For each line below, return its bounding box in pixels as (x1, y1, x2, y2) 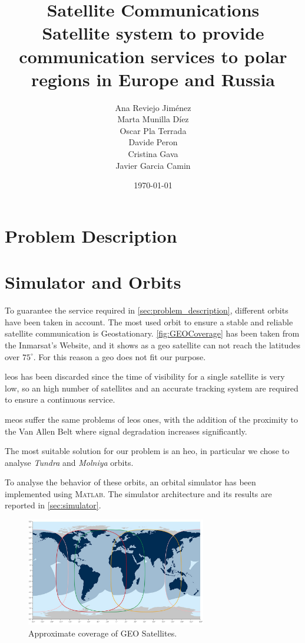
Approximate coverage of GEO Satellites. (28, 626, 177, 639)
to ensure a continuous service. (5, 393, 115, 406)
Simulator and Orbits (5, 270, 181, 294)
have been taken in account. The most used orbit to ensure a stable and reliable (5, 315, 293, 328)
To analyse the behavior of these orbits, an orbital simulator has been (5, 476, 256, 488)
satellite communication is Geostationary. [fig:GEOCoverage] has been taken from (5, 327, 300, 340)
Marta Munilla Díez (117, 113, 189, 125)
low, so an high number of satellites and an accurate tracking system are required (5, 381, 299, 394)
